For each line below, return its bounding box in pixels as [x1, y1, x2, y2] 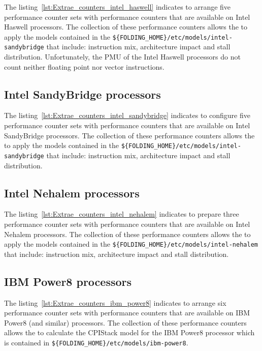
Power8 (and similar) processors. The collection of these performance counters [4, 317, 247, 328]
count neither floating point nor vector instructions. [4, 61, 165, 72]
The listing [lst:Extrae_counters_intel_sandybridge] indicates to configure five [4, 110, 250, 121]
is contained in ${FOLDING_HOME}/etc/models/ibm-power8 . [4, 337, 188, 347]
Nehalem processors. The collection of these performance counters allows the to [4, 228, 251, 239]
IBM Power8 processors [4, 273, 132, 289]
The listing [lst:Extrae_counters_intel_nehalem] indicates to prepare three [4, 209, 239, 219]
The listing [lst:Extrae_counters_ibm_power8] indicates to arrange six [4, 297, 226, 308]
